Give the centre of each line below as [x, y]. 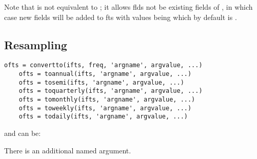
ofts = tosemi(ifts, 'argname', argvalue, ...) [101, 82]
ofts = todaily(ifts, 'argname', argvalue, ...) [103, 117]
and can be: [23, 133]
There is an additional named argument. [68, 150]
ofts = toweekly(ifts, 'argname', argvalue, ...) [105, 108]
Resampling [36, 44]
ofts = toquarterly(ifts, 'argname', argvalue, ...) [111, 91]
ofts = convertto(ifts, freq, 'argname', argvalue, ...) [103, 65]
